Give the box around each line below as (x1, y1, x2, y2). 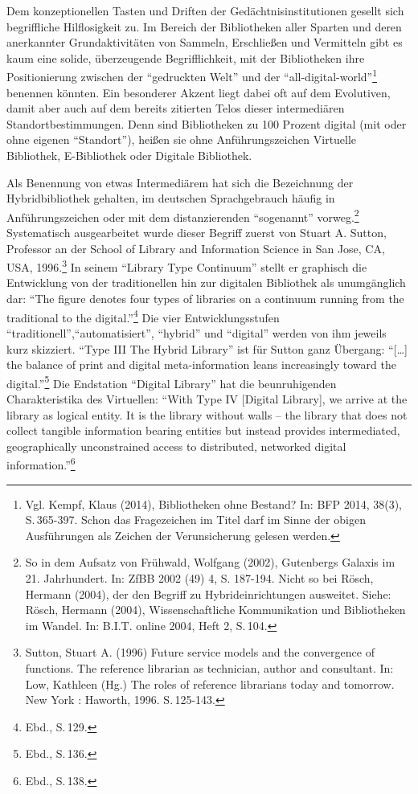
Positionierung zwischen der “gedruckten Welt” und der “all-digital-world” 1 (6, 66, 378, 85)
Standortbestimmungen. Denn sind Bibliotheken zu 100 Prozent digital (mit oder (6, 115, 407, 132)
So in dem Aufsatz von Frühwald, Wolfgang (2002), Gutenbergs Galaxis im (25, 554, 395, 571)
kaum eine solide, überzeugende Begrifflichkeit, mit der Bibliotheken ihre (6, 49, 365, 66)
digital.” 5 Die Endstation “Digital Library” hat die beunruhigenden (6, 372, 337, 391)
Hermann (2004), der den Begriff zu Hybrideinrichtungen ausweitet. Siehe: (25, 585, 391, 602)
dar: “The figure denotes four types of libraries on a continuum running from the (6, 290, 404, 307)
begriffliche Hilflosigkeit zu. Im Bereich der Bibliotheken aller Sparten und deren (6, 18, 402, 35)
